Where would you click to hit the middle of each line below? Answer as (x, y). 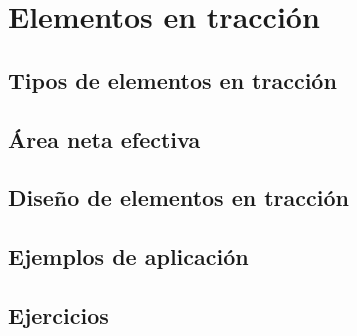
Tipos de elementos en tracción (172, 79)
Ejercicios (58, 314)
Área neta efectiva (104, 138)
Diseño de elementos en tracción (178, 197)
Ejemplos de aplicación (128, 256)
